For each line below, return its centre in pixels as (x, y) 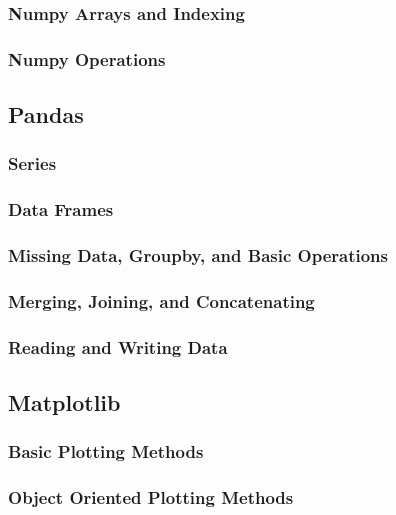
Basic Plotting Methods (106, 451)
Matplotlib (64, 402)
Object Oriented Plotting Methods (151, 497)
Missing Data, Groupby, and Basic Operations (198, 255)
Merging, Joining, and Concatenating (161, 300)
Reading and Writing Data (118, 346)
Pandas (46, 114)
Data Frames (61, 209)
